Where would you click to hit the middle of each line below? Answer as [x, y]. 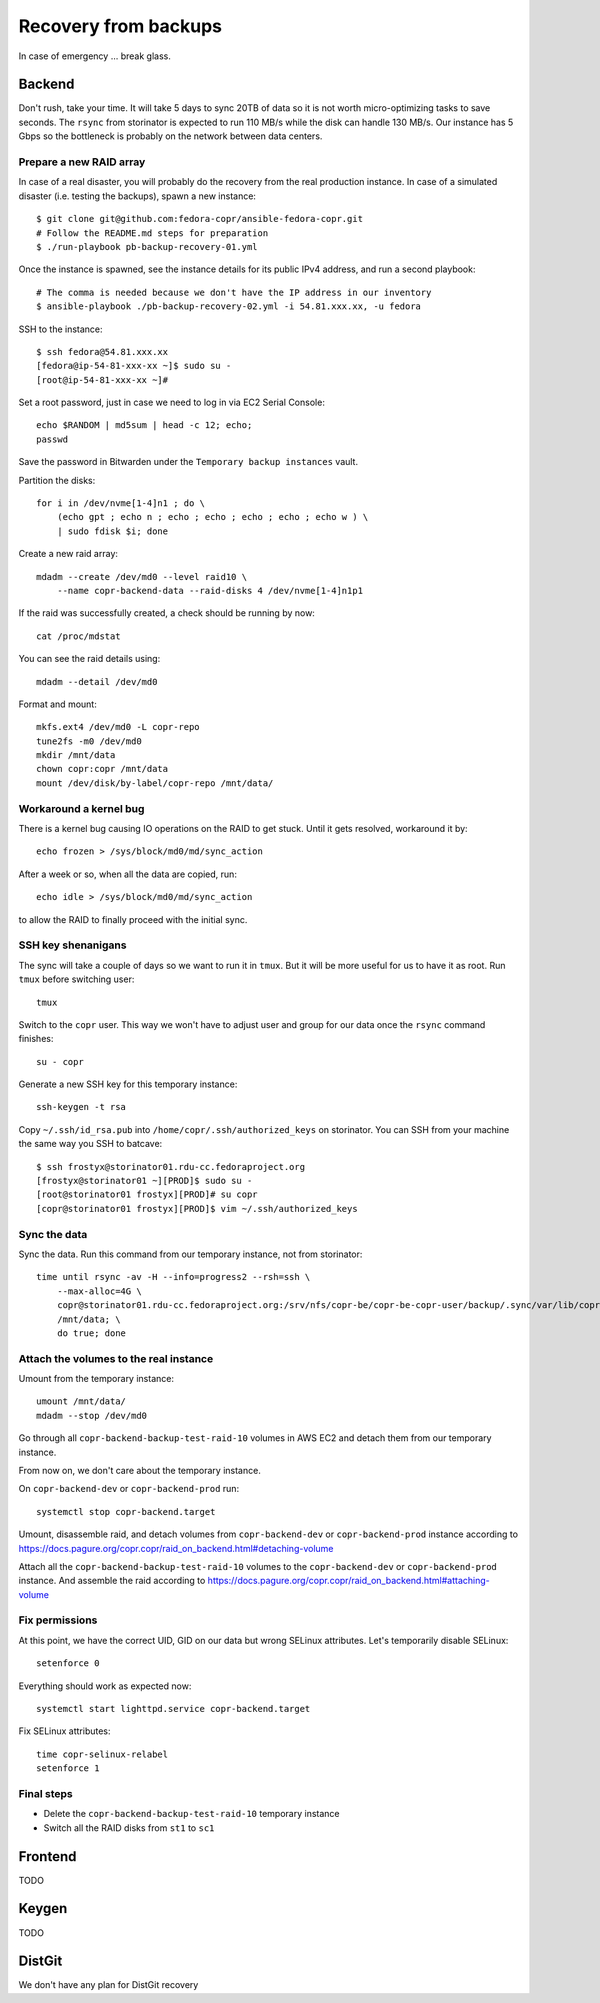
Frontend [47, 1856]
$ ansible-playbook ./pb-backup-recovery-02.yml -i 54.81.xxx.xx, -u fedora [229, 306]
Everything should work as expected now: [105, 1686]
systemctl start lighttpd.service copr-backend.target [173, 1709]
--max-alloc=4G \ [99, 1291]
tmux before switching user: [76, 979]
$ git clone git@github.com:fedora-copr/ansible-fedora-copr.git [200, 219]
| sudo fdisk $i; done [112, 531]
